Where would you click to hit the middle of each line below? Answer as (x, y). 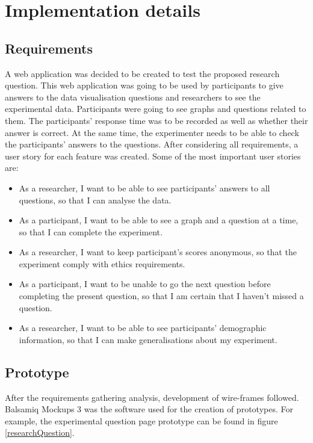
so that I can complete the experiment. (91, 231)
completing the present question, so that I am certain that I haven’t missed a (161, 296)
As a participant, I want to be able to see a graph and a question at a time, (159, 220)
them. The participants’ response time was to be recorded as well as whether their (156, 120)
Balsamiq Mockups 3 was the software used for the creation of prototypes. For (149, 409)
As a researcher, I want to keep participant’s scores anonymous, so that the (158, 252)
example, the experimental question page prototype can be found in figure (141, 420)
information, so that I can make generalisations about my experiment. (148, 339)
